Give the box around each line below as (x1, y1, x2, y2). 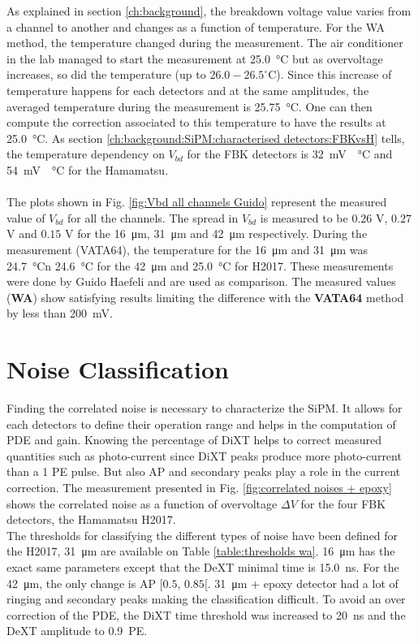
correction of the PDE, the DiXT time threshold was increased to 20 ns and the (6, 606, 406, 623)
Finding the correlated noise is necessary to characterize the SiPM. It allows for (6, 400, 403, 416)
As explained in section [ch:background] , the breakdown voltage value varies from (6, 2, 412, 19)
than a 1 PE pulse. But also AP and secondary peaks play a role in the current (6, 463, 401, 480)
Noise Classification (6, 352, 229, 386)
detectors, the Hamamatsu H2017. (6, 511, 176, 528)
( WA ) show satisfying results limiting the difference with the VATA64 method (6, 288, 404, 305)
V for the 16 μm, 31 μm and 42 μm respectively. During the (64, 225, 368, 242)
